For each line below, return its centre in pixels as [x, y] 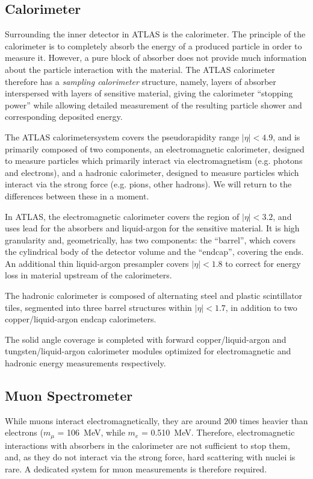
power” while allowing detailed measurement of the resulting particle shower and [153, 105]
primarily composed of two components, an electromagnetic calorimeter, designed [155, 149]
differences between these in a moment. [77, 196]
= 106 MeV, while [91, 432]
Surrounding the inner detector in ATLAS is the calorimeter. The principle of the [155, 34]
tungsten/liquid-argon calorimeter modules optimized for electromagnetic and [148, 351]
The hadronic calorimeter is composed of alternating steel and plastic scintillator [154, 296]
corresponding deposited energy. [64, 117]
